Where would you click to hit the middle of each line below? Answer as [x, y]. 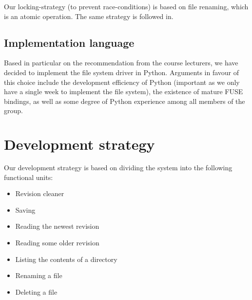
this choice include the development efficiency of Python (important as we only [122, 82]
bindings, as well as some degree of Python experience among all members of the [125, 101]
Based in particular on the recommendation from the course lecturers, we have [121, 63]
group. [13, 110]
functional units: [29, 177]
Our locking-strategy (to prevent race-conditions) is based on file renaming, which [126, 6]
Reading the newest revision [57, 226]
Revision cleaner [40, 193]
